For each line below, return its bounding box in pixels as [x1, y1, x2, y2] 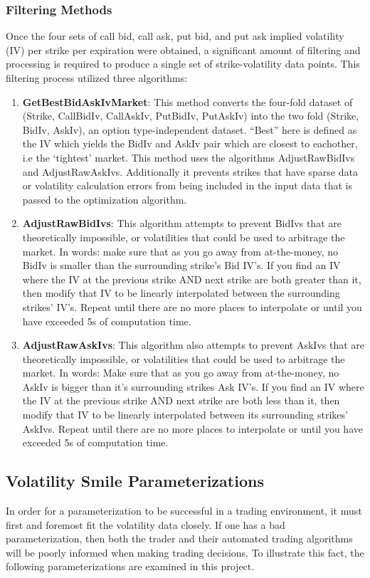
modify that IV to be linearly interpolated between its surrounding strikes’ [22, 407, 348, 422]
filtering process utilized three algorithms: [6, 70, 188, 85]
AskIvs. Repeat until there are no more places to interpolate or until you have [22, 421, 363, 436]
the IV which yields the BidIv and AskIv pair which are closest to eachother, [22, 136, 358, 151]
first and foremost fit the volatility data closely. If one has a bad [6, 517, 285, 532]
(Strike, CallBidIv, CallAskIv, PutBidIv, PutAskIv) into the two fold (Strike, [22, 108, 359, 123]
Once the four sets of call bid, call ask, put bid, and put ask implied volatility [6, 28, 344, 43]
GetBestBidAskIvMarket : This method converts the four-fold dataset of [22, 94, 353, 109]
